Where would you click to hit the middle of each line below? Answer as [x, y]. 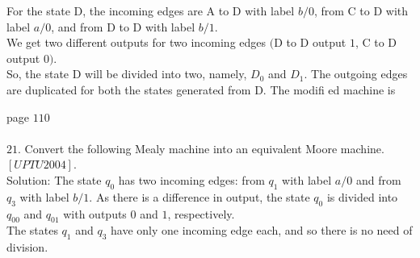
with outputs [95, 213]
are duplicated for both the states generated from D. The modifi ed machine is [201, 89]
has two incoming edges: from [191, 179]
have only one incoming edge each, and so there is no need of [262, 230]
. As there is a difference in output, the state [199, 196]
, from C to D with [361, 10]
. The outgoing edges [356, 74]
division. [27, 247]
